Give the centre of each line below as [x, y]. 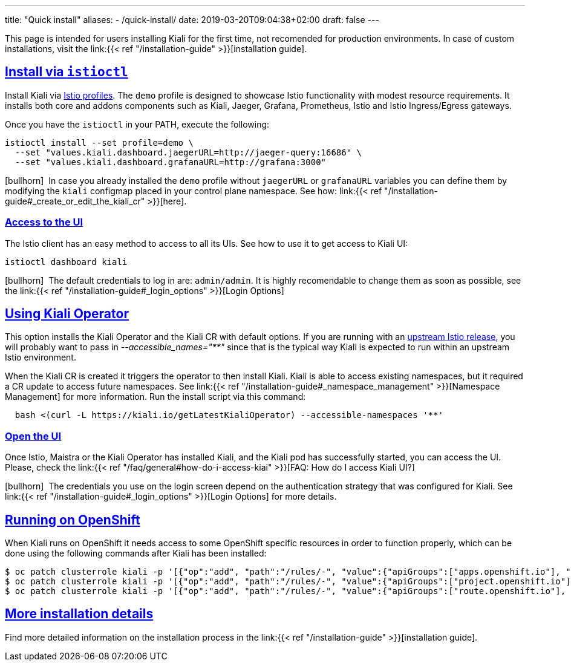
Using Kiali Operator [67, 314]
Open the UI [33, 436]
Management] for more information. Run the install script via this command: [155, 397]
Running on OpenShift [73, 520]
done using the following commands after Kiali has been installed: [136, 553]
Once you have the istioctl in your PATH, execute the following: [137, 124]
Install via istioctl [67, 72]
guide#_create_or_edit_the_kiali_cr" [75, 201]
